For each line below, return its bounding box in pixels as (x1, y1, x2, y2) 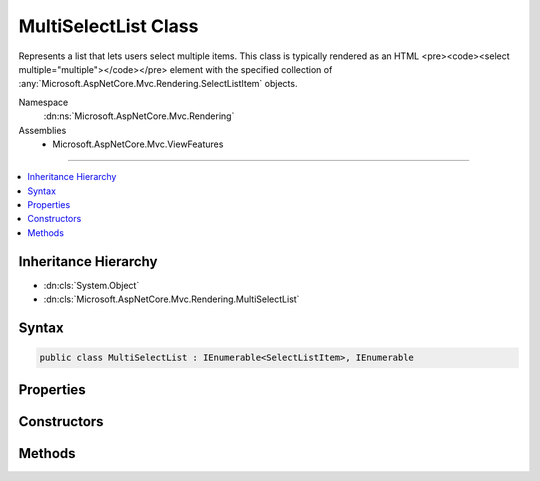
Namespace (18, 96, 69, 108)
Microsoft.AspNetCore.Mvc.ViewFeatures (52, 138, 224, 150)
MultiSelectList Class (18, 15, 199, 37)
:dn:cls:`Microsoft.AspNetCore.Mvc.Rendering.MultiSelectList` (43, 293, 300, 305)
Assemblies (18, 124, 67, 136)
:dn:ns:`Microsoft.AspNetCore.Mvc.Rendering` (43, 110, 235, 122)
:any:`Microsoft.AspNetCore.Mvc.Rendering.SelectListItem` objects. (18, 78, 298, 90)
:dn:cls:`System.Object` (43, 279, 140, 291)
